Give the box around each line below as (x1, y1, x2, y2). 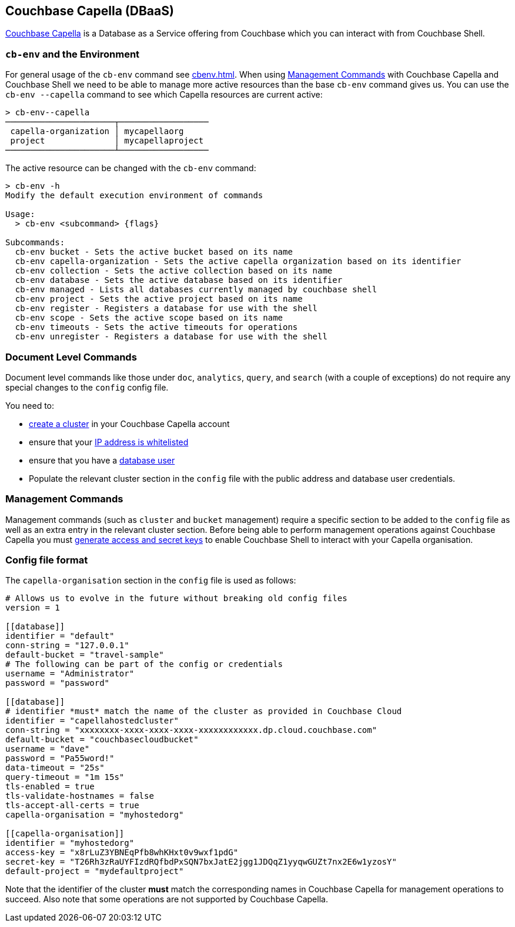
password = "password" (5, 678, 110, 688)
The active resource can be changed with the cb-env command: (5, 163, 256, 174)
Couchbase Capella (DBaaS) (5, 4, 174, 18)
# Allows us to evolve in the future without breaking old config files (5, 593, 347, 603)
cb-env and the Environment (5, 48, 140, 60)
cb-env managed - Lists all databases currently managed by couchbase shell (15, 285, 377, 295)
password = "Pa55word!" (5, 753, 115, 763)
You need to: (5, 400, 55, 411)
